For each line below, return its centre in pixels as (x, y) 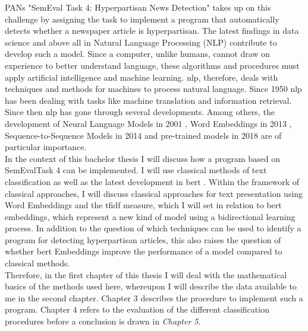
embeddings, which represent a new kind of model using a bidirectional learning (150, 216)
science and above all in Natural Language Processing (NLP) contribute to (141, 42)
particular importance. (46, 147)
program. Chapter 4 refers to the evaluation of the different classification (137, 309)
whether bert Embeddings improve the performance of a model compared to (144, 251)
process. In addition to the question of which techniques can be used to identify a (153, 228)
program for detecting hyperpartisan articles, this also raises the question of (143, 239)
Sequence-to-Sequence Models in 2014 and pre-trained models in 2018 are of (143, 135)
